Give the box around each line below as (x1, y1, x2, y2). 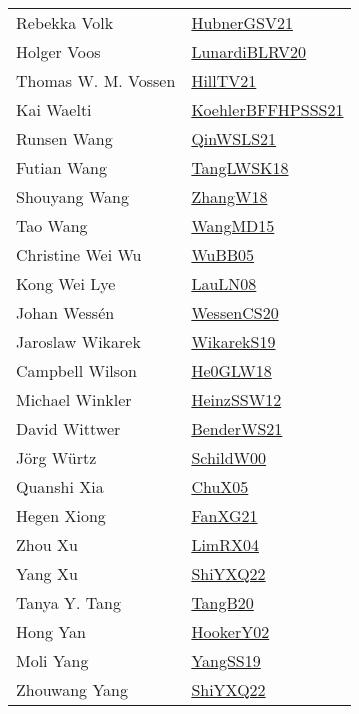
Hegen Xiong (16, 504, 106, 527)
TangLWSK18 (191, 156, 289, 179)
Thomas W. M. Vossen (16, 69, 176, 92)
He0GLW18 (191, 359, 272, 382)
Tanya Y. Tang (16, 591, 121, 614)
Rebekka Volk (16, 11, 114, 34)
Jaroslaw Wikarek (16, 330, 141, 353)
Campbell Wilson (16, 359, 137, 382)
